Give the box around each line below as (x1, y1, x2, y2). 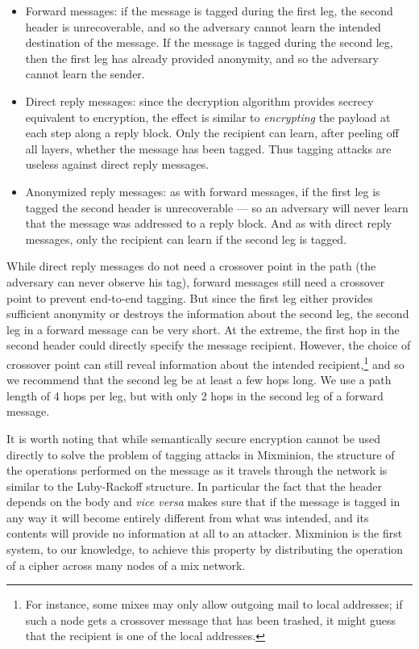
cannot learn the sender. (25, 65, 145, 82)
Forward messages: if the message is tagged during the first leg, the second (25, 2, 393, 19)
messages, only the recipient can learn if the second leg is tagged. (25, 230, 347, 247)
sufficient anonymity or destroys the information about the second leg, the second (6, 305, 409, 322)
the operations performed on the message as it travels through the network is (6, 462, 388, 479)
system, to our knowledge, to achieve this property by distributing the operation (6, 541, 404, 558)
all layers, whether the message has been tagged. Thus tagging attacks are (25, 140, 392, 157)
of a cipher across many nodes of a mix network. (6, 556, 246, 573)
